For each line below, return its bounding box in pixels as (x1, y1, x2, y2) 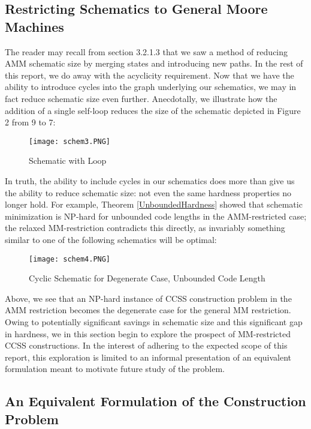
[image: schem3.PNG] (29, 137, 111, 146)
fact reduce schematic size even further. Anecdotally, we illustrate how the (5, 92, 277, 104)
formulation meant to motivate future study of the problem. (5, 362, 225, 375)
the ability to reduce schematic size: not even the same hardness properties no (5, 186, 292, 199)
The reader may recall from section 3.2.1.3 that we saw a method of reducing (5, 45, 288, 58)
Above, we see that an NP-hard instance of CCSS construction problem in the (5, 292, 292, 304)
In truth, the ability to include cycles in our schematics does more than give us (5, 175, 295, 187)
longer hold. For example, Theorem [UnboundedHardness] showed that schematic (5, 198, 303, 211)
